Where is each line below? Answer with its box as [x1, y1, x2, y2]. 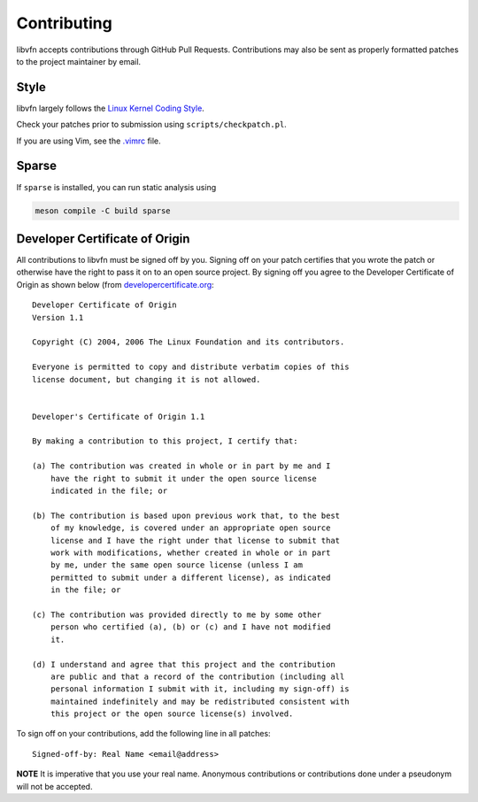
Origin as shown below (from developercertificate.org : [16, 279, 214, 289]
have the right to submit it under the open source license [50, 474, 318, 483]
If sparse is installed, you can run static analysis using [16, 181, 217, 192]
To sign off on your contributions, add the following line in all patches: [16, 729, 271, 739]
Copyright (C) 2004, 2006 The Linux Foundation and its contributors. [32, 337, 345, 347]
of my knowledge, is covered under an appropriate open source [50, 523, 331, 533]
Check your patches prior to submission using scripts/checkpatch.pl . [16, 120, 287, 130]
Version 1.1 [32, 312, 84, 322]
